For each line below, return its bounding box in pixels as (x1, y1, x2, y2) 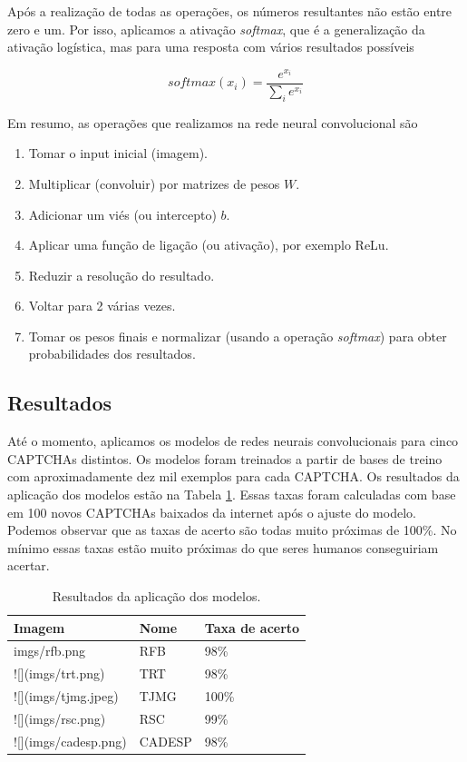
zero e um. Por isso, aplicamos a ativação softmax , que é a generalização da (7, 19, 425, 38)
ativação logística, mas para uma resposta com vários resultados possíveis (7, 37, 414, 56)
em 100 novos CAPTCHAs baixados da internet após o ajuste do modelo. (7, 502, 416, 521)
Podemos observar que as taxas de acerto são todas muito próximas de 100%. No (7, 520, 457, 539)
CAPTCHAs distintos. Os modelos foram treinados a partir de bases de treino (7, 449, 443, 468)
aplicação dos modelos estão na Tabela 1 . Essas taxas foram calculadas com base (7, 485, 456, 504)
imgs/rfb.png (14, 641, 86, 660)
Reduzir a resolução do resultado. (28, 265, 215, 284)
